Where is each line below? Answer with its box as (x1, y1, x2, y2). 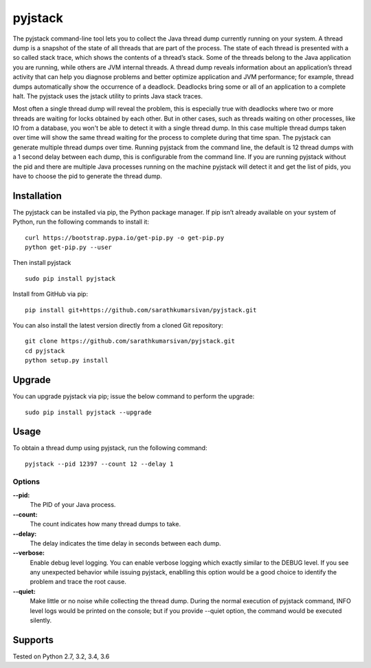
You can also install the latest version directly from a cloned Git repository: (12, 321, 223, 330)
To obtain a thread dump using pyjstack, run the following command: (12, 444, 207, 452)
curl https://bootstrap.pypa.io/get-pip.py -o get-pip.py (25, 234, 225, 241)
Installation (12, 190, 62, 202)
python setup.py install (25, 356, 109, 365)
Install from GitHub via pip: (12, 290, 89, 299)
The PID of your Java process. (30, 501, 116, 509)
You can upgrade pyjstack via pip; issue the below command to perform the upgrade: (12, 392, 255, 400)
